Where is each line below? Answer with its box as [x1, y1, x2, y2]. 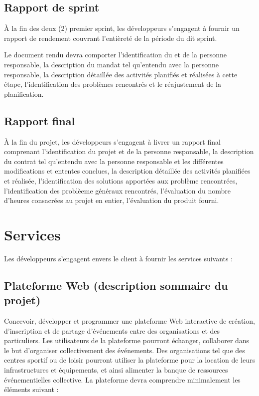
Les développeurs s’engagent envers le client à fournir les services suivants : [4, 253, 233, 263]
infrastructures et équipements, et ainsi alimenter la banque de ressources [4, 365, 228, 375]
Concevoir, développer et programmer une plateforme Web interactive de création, [4, 316, 255, 326]
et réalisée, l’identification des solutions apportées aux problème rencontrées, [4, 175, 238, 186]
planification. [4, 88, 44, 99]
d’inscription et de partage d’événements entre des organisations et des [4, 325, 220, 336]
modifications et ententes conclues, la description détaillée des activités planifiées [4, 166, 251, 176]
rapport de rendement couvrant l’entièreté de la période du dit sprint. [4, 32, 217, 43]
